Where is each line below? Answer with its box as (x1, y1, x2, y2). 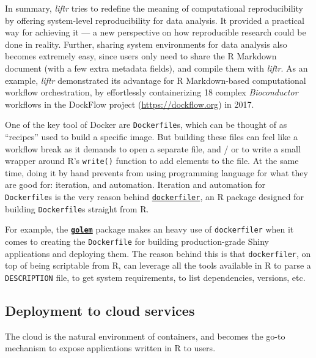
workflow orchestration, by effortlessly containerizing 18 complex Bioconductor (5, 86, 298, 99)
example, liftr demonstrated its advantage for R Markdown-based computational (5, 73, 306, 86)
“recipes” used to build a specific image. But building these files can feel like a (5, 130, 298, 143)
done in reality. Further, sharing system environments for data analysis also (5, 37, 287, 50)
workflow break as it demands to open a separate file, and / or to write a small (5, 142, 301, 155)
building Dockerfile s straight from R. (5, 202, 149, 215)
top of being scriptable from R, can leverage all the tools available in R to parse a (5, 259, 311, 272)
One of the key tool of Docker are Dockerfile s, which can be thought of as (5, 118, 287, 131)
